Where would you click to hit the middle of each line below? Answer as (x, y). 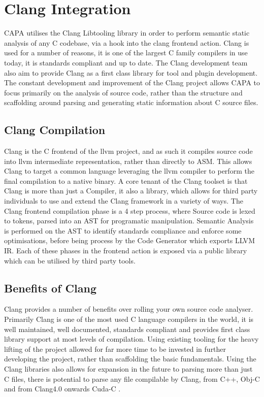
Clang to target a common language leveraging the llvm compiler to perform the (129, 171)
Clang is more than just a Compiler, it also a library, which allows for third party (131, 191)
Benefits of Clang (50, 288)
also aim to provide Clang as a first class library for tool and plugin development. (131, 72)
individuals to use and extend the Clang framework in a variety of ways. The (124, 201)
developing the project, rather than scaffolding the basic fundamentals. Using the (130, 359)
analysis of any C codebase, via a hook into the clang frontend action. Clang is (127, 42)
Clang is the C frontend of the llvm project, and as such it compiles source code (128, 151)
